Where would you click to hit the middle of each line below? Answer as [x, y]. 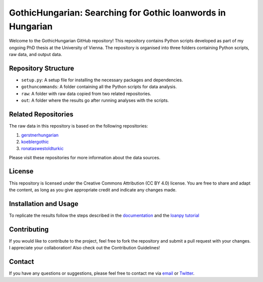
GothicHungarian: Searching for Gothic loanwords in [117, 13]
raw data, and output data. [36, 55]
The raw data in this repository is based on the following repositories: [78, 126]
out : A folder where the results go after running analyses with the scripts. [95, 100]
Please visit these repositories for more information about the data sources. [85, 157]
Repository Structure [42, 68]
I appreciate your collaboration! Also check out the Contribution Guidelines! [85, 248]
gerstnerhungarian [40, 135]
